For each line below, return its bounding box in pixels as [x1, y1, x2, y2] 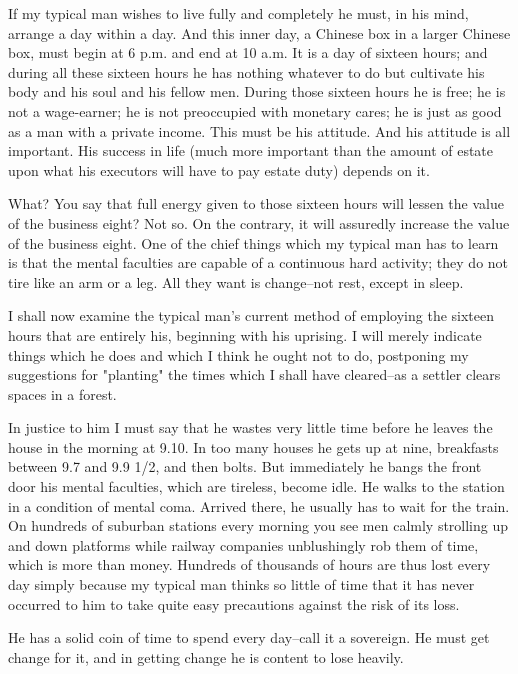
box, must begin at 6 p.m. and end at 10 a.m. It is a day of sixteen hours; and [8, 42, 488, 63]
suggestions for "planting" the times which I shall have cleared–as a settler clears [8, 364, 501, 385]
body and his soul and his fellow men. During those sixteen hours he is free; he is [8, 81, 506, 102]
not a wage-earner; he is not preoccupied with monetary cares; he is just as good [8, 100, 502, 121]
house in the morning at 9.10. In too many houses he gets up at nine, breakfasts [8, 436, 499, 457]
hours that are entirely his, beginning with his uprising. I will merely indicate [8, 324, 482, 345]
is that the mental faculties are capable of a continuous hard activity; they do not [8, 252, 509, 273]
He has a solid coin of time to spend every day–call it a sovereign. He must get [8, 627, 490, 648]
